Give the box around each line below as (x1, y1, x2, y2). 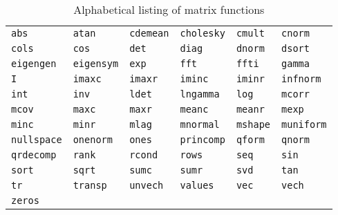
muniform (281, 119, 327, 130)
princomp (180, 134, 225, 145)
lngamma (180, 88, 220, 100)
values (180, 180, 214, 191)
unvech (129, 180, 164, 191)
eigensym (73, 58, 119, 69)
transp (73, 180, 107, 191)
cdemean (129, 28, 169, 39)
